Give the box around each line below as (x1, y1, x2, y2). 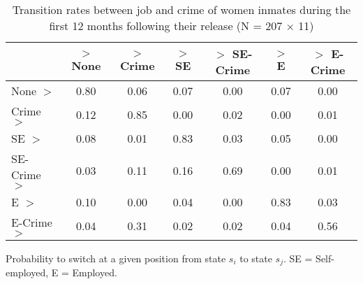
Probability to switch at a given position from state (6, 251, 226, 265)
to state (239, 251, 272, 265)
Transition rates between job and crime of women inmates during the (12, 1, 351, 17)
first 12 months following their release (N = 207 (49, 17, 283, 34)
